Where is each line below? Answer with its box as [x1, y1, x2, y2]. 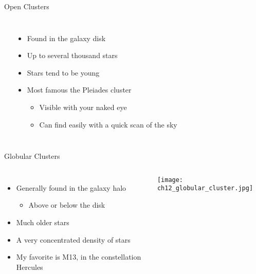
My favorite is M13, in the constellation [16, 251, 141, 262]
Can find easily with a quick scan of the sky [39, 119, 177, 130]
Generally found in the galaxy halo [16, 182, 126, 193]
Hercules [16, 261, 43, 272]
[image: [157, 176, 184, 184]
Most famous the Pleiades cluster [27, 84, 132, 95]
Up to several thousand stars [27, 50, 118, 61]
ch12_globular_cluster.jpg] [157, 185, 253, 192]
